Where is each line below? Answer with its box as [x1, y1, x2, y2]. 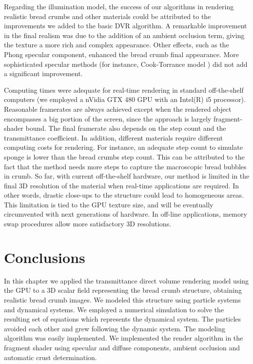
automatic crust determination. [4, 352, 97, 362]
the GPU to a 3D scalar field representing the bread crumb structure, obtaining [4, 285, 242, 295]
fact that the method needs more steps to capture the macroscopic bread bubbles [4, 161, 247, 171]
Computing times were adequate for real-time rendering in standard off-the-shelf [4, 84, 244, 95]
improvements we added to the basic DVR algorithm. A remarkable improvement [4, 20, 247, 31]
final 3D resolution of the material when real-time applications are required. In [4, 180, 239, 190]
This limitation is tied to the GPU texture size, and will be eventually [4, 199, 214, 209]
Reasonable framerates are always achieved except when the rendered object [4, 103, 232, 114]
